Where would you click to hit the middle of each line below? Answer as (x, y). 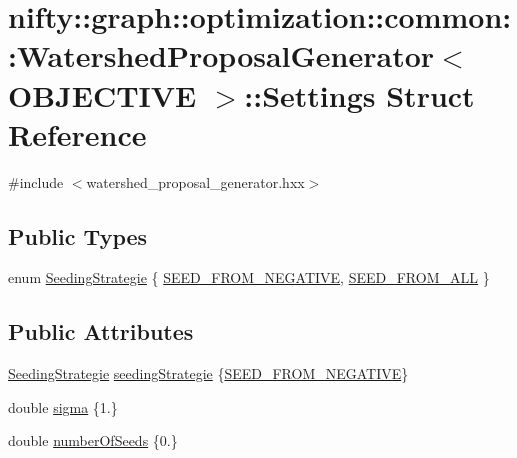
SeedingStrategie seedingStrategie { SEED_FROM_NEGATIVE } (208, 373)
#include (36, 181)
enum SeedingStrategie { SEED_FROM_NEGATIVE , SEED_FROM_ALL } (249, 277)
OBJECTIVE (102, 94)
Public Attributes (101, 331)
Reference (77, 133)
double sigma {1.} (63, 406)
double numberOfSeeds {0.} (93, 440)
